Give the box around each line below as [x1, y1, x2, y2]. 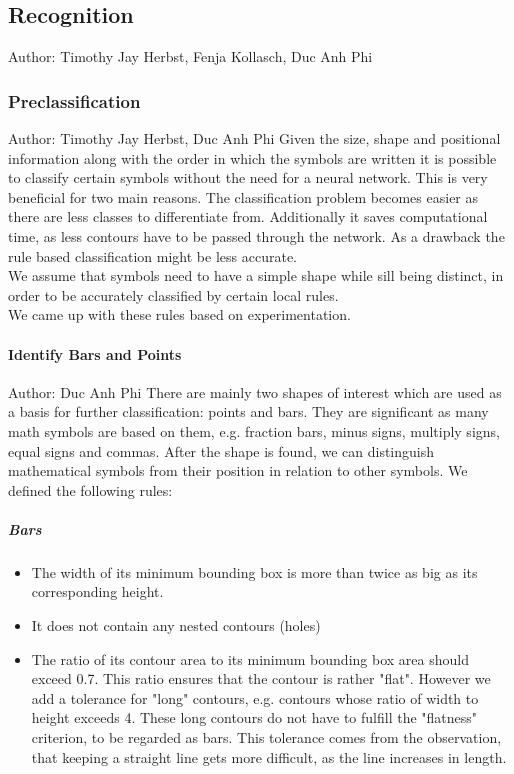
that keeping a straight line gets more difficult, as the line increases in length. [31, 746, 507, 767]
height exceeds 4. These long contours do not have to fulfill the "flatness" [31, 707, 478, 728]
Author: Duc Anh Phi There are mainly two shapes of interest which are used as [8, 381, 502, 402]
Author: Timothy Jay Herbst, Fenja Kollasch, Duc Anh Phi [8, 46, 373, 67]
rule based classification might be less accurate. [8, 245, 297, 266]
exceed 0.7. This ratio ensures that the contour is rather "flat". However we [31, 668, 491, 689]
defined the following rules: [8, 479, 173, 500]
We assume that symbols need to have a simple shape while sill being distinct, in [8, 265, 504, 286]
